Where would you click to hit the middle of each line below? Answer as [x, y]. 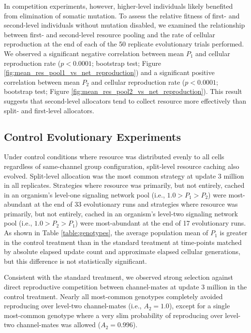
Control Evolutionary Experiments [92, 136]
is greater [234, 233]
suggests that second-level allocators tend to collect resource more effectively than [125, 100]
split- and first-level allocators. [49, 110]
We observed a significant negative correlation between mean [94, 53]
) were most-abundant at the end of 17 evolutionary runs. [161, 223]
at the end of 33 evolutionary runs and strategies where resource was [136, 204]
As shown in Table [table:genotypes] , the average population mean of [106, 233]
